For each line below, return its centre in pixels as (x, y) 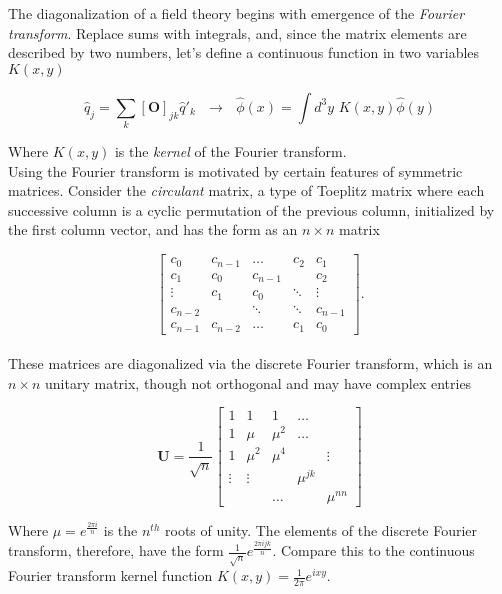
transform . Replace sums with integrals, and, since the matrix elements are (237, 32)
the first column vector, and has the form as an (153, 229)
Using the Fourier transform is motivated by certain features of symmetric (235, 170)
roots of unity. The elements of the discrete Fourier (321, 529)
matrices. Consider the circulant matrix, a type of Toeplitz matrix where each (246, 190)
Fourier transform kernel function (110, 575)
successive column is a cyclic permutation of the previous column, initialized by (251, 209)
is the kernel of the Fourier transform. (230, 151)
